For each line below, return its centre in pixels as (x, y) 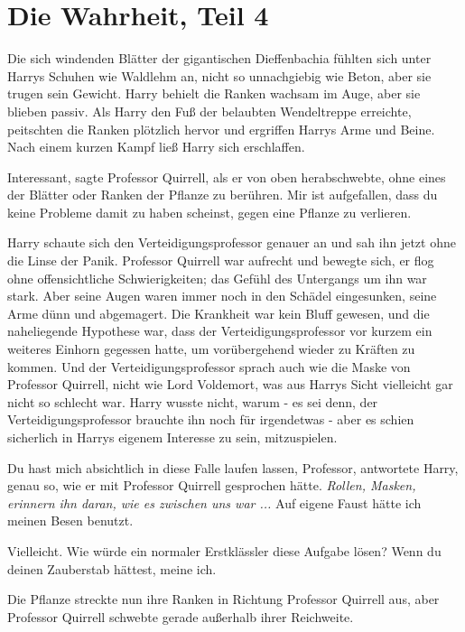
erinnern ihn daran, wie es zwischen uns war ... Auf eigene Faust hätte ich (214, 502)
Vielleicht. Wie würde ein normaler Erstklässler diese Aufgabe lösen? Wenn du (224, 550)
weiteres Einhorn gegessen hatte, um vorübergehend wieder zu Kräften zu (211, 349)
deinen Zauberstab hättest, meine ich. (112, 568)
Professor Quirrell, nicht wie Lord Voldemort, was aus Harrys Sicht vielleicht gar (230, 384)
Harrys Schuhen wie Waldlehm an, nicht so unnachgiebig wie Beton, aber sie (219, 75)
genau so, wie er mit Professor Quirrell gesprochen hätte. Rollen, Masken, (212, 485)
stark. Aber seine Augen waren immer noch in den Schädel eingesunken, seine (222, 296)
